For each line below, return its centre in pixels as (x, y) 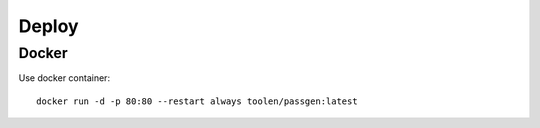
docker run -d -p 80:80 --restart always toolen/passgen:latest (197, 101)
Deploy (48, 26)
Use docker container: (64, 78)
